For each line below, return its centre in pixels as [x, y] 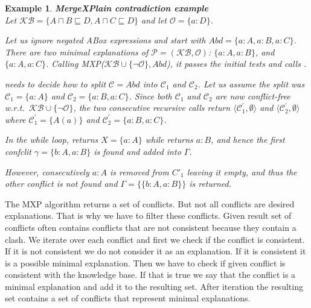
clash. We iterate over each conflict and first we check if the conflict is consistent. [155, 239]
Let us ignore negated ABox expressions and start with [105, 40]
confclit [18, 151]
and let [154, 20]
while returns [169, 140]
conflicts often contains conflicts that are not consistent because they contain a [151, 227]
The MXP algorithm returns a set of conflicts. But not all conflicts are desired [150, 203]
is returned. [210, 184]
